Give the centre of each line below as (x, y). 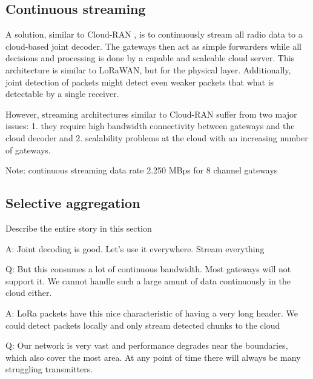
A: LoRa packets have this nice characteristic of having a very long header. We (152, 313)
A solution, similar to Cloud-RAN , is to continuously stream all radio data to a (154, 34)
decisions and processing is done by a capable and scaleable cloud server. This (150, 58)
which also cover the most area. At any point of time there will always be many (153, 357)
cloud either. (29, 293)
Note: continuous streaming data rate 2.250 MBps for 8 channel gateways (142, 170)
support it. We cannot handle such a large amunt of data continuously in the (148, 280)
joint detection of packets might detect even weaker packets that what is (140, 82)
